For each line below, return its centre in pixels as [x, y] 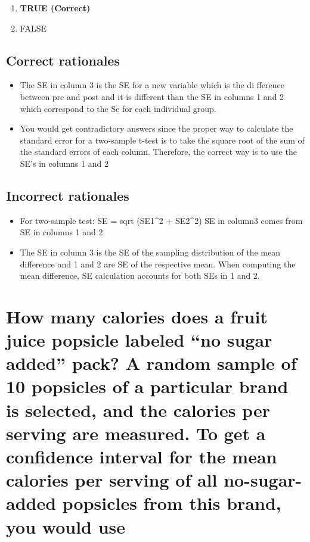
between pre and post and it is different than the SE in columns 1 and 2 [152, 96]
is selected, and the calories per [138, 409]
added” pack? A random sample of [151, 363]
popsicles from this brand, [172, 503]
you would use [66, 526]
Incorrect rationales [68, 195]
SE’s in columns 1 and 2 [64, 163]
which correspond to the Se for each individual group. [118, 108]
